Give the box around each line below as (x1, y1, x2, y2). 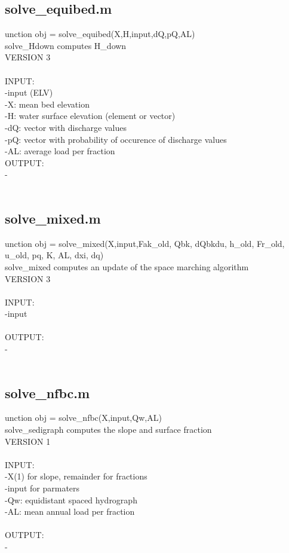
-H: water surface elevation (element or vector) (5, 109, 176, 122)
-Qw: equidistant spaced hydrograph (5, 493, 137, 506)
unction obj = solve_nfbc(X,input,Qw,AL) (5, 411, 162, 424)
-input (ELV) (5, 86, 53, 99)
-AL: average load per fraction (5, 145, 115, 157)
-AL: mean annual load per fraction (5, 505, 135, 518)
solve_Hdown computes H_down (5, 39, 127, 51)
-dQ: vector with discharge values (5, 121, 127, 133)
